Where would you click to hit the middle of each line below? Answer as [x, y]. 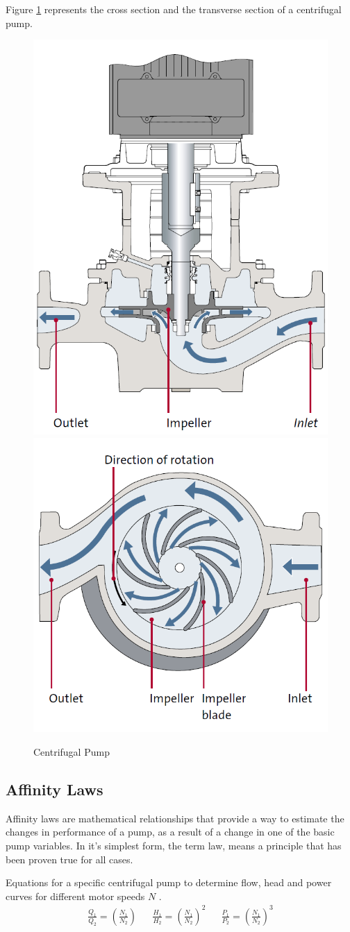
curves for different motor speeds [75, 896]
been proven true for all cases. [69, 859]
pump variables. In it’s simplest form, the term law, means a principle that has [174, 846]
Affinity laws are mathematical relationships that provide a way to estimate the [175, 818]
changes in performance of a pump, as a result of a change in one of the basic [170, 832]
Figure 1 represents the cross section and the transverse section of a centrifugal [174, 9]
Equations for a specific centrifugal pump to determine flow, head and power [169, 882]
